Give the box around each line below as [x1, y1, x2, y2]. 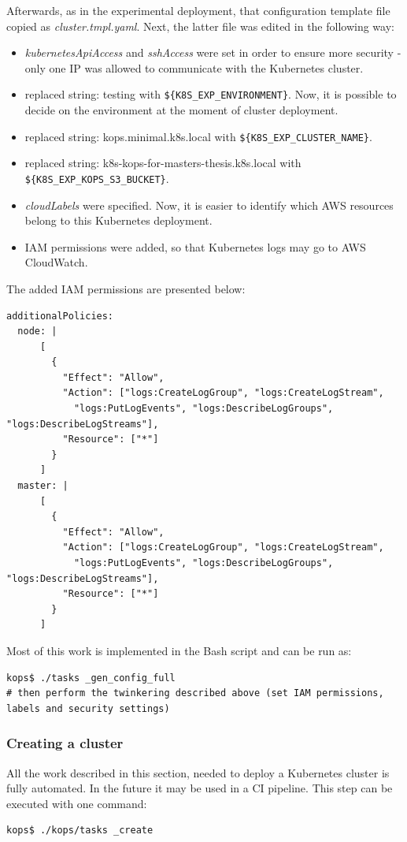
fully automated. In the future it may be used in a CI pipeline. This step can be [6, 780, 393, 796]
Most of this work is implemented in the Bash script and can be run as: [6, 642, 352, 658]
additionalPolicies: [6, 310, 114, 322]
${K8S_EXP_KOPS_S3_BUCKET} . [24, 170, 169, 186]
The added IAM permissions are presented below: [6, 280, 246, 296]
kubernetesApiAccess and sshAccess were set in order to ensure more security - [24, 44, 401, 61]
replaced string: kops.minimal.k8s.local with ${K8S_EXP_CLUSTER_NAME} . [24, 128, 372, 144]
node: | [17, 326, 57, 337]
